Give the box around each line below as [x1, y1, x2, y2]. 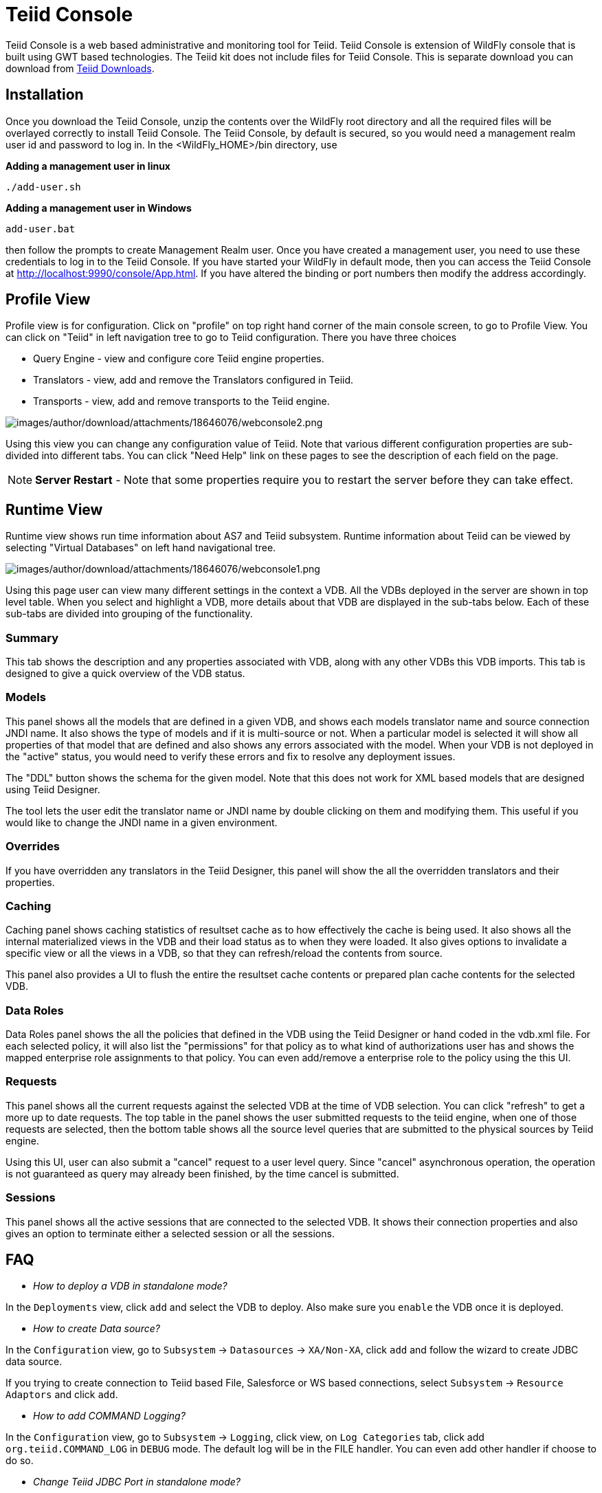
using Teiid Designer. [5, 783, 100, 795]
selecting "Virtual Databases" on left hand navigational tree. [5, 542, 276, 554]
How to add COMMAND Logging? [33, 1410, 186, 1422]
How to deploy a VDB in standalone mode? [33, 1280, 227, 1292]
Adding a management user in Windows [5, 201, 192, 214]
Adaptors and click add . [5, 1389, 118, 1401]
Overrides [5, 839, 60, 854]
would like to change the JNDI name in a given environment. [5, 816, 278, 828]
